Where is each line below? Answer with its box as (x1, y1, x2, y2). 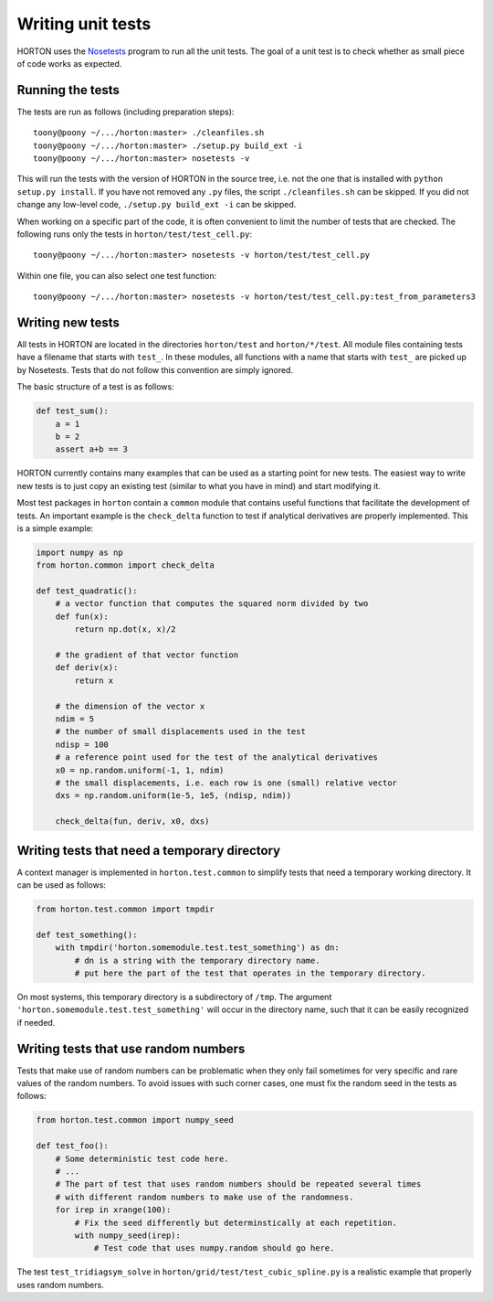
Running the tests (16, 82, 121, 98)
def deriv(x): (55, 663, 119, 673)
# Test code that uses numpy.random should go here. (93, 1243, 335, 1253)
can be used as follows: (16, 880, 107, 890)
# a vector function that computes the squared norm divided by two (55, 599, 369, 609)
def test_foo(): (36, 1141, 110, 1151)
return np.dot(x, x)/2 (74, 624, 177, 635)
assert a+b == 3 (55, 444, 128, 454)
